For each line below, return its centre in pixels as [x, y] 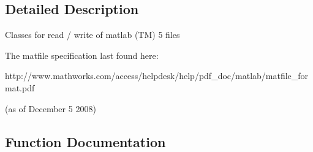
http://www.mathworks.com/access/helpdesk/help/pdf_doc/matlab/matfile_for [157, 76]
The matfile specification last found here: [82, 55]
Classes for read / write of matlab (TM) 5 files [92, 35]
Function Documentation [85, 141]
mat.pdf [20, 87]
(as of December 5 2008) [51, 108]
